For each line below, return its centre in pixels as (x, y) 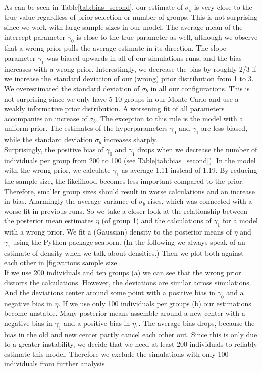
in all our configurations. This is (200, 89)
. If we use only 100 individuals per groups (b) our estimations (155, 303)
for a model (240, 221)
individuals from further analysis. (56, 364)
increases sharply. (130, 139)
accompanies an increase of (46, 118)
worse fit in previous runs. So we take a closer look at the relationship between (126, 211)
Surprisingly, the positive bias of (54, 149)
